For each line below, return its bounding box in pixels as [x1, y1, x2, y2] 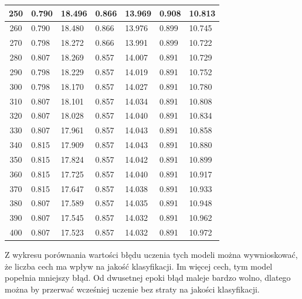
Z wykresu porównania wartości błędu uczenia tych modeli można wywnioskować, [5, 248, 298, 261]
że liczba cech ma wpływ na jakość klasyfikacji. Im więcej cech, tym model [5, 260, 273, 272]
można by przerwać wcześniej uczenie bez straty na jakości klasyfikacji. [5, 283, 260, 295]
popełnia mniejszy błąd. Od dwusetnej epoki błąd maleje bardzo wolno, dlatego [5, 271, 291, 284]
